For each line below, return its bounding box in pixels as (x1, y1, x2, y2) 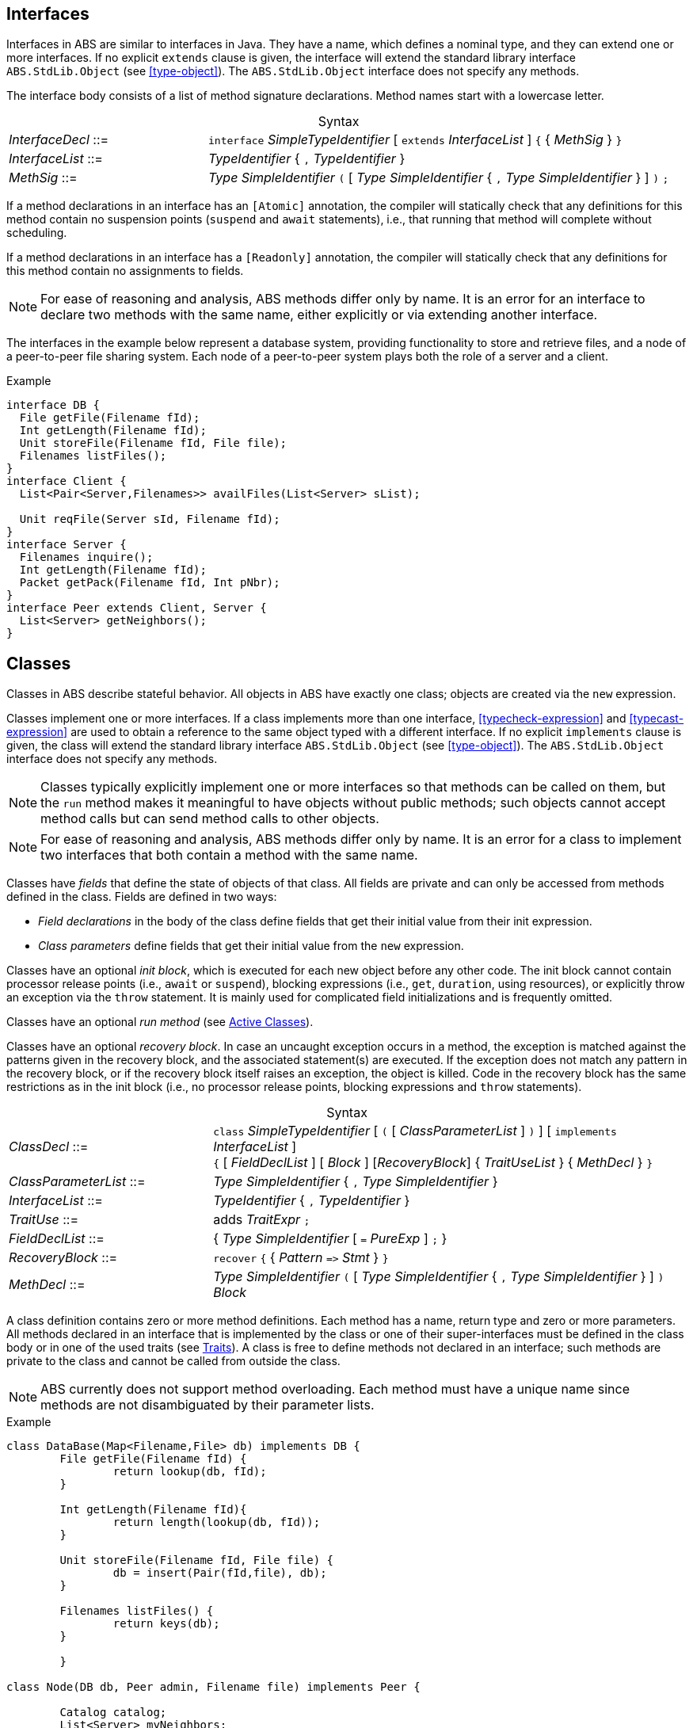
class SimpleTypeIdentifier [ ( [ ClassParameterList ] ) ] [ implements (213, 1123, 617, 1139)
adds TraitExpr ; (213, 1211, 310, 1228)
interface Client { (6, 475, 127, 488)
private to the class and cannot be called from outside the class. (6, 1354, 341, 1368)
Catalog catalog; (59, 1706, 167, 1719)
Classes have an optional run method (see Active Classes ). (6, 1015, 314, 1029)
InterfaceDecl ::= (9, 132, 109, 148)
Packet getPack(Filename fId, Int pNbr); (19, 576, 280, 589)
